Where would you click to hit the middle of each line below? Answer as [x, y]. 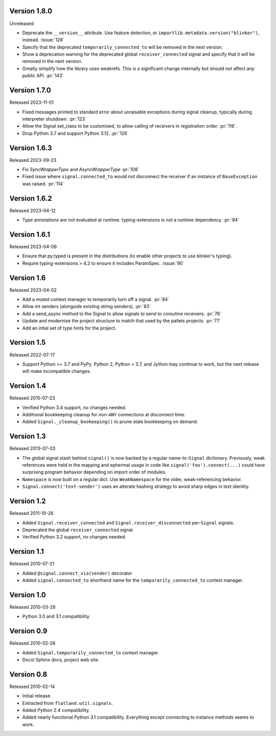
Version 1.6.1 [30, 234]
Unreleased [22, 23]
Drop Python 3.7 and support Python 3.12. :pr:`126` [75, 133]
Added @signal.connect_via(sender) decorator [77, 573]
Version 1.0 [28, 595]
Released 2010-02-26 [32, 643]
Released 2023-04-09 [33, 247]
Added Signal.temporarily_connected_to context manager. [91, 652]
